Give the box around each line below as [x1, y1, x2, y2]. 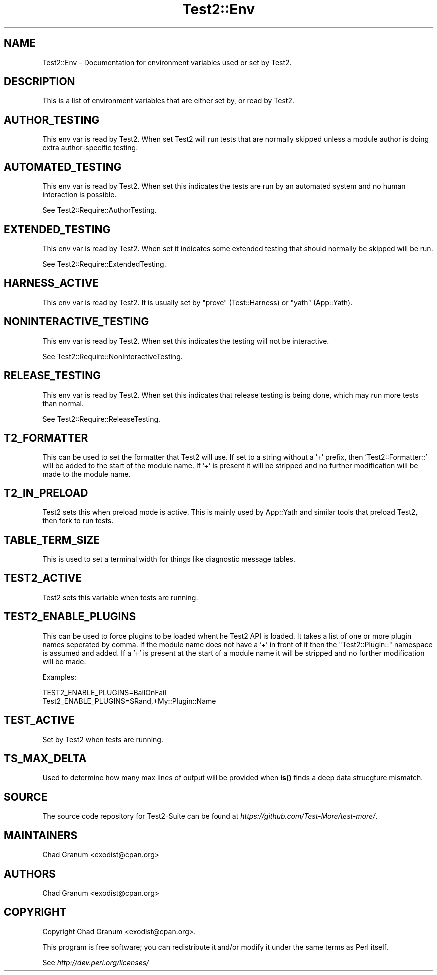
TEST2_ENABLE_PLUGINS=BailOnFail [42, 688, 166, 697]
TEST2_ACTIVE [4, 572, 82, 585]
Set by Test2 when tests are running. [42, 735, 163, 744]
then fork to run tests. [42, 516, 114, 525]
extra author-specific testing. [42, 143, 138, 152]
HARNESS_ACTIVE [4, 277, 99, 290]
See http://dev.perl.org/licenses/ [42, 958, 149, 967]
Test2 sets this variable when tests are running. [42, 593, 198, 602]
